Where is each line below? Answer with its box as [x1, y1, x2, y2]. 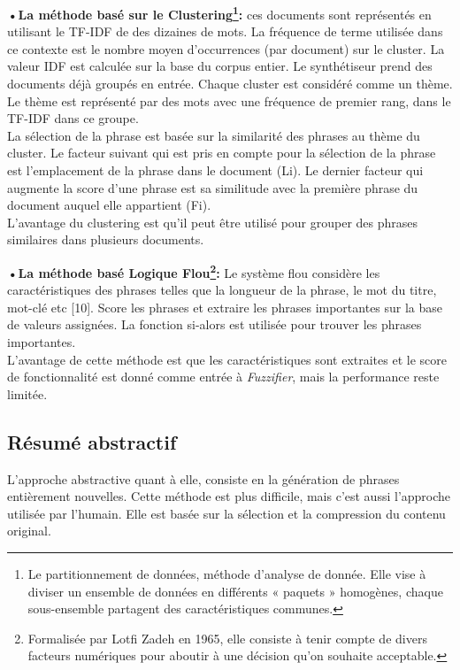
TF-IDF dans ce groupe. [7, 109, 139, 127]
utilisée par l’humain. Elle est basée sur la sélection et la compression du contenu [7, 504, 446, 522]
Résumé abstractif [7, 427, 177, 455]
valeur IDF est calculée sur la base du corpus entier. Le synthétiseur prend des [7, 57, 433, 75]
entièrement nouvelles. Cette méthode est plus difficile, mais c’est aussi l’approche [7, 487, 451, 505]
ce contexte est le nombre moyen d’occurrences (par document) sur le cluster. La [7, 39, 445, 58]
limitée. [7, 384, 48, 403]
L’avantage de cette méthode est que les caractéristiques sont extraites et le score [7, 350, 447, 368]
